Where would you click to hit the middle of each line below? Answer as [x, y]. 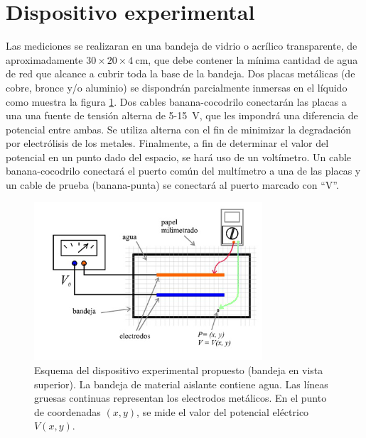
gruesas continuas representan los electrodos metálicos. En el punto [181, 398]
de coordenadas [68, 411]
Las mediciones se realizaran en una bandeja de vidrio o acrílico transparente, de [182, 46]
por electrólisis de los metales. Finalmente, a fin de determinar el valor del [167, 143]
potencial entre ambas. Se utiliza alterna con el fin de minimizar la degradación [178, 129]
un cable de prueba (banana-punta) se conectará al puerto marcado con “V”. [172, 185]
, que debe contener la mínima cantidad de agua [253, 59]
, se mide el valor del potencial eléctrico [223, 411]
